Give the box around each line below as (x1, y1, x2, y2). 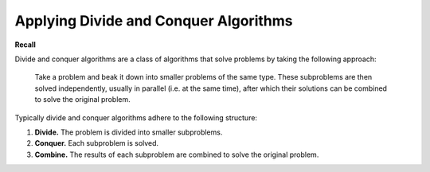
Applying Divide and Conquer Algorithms (14, 12, 293, 29)
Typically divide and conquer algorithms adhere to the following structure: (14, 112, 258, 123)
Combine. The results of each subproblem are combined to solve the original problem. (34, 150, 319, 159)
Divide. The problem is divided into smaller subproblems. (34, 127, 223, 137)
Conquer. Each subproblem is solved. (34, 139, 159, 148)
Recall (14, 40, 36, 49)
